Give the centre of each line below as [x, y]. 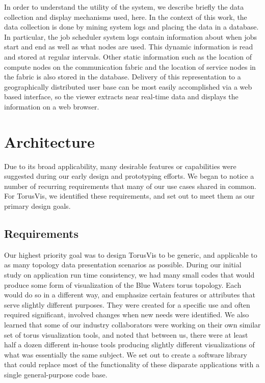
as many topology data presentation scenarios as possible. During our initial [123, 265]
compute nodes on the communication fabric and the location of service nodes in [130, 66]
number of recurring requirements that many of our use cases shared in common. [130, 186]
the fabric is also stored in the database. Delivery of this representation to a [123, 77]
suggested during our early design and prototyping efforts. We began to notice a [129, 176]
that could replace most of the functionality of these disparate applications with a [132, 364]
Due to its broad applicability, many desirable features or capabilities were [120, 166]
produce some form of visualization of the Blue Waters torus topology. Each [123, 284]
